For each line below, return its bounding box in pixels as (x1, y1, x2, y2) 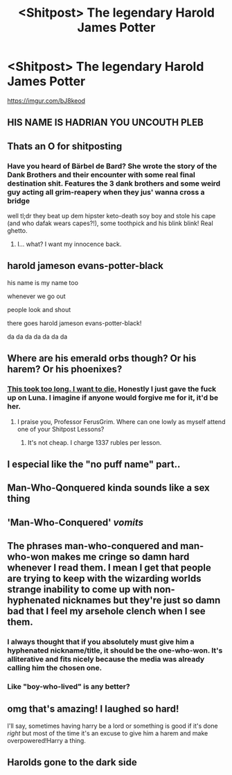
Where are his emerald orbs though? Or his (7, 352, 197, 364)
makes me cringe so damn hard (51, 551, 190, 563)
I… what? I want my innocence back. (17, 240, 122, 248)
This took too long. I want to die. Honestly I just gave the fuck (7, 384, 217, 394)
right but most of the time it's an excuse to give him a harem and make (7, 728, 208, 737)
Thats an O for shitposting (7, 140, 123, 152)
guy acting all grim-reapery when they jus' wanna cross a (7, 187, 205, 197)
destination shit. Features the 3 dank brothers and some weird (7, 179, 221, 188)
